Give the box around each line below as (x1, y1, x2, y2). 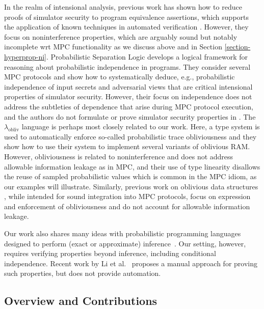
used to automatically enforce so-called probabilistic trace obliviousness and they (4, 131, 257, 142)
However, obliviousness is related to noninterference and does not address (4, 151, 233, 161)
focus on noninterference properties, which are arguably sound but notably (4, 31, 237, 42)
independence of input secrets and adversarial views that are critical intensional (4, 81, 253, 92)
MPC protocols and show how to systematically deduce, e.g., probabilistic (4, 71, 235, 82)
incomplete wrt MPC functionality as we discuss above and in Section (4, 41, 222, 52)
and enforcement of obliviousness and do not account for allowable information (4, 201, 250, 211)
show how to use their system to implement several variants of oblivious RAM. (4, 141, 250, 152)
